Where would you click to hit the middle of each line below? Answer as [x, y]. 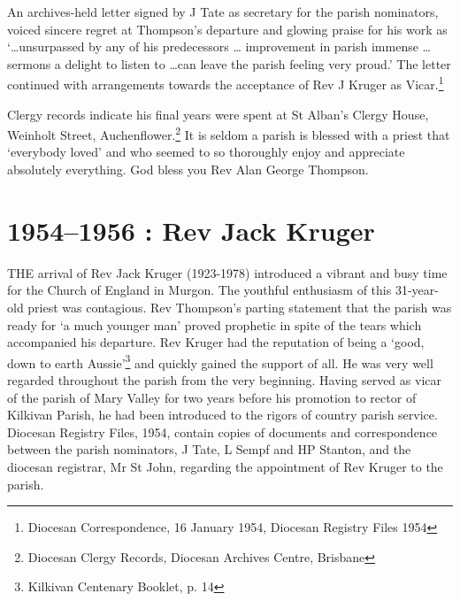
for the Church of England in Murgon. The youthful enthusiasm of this [199, 290]
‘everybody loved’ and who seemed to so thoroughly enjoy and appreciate [206, 152]
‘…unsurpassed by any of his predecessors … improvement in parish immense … [219, 46]
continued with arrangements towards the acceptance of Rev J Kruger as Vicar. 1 [226, 83]
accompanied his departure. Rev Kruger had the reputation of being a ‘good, [216, 342]
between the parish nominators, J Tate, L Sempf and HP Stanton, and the [209, 449]
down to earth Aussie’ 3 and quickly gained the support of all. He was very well [220, 361]
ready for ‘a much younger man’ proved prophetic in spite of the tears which [215, 324]
